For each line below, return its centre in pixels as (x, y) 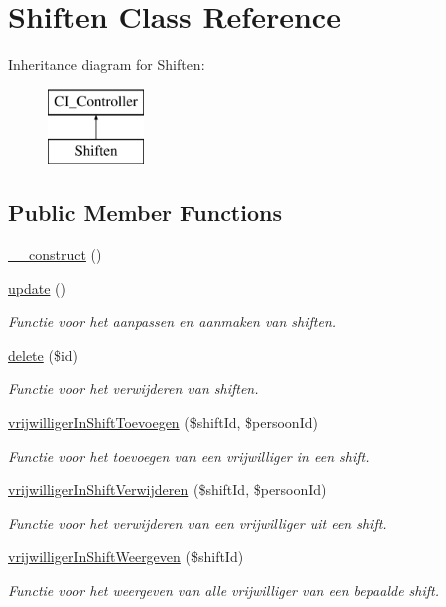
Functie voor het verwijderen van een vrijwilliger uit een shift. (197, 522)
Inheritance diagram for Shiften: (106, 64)
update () (37, 287)
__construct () (55, 254)
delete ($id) (43, 354)
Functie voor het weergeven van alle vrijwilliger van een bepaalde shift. (224, 590)
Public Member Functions (145, 212)
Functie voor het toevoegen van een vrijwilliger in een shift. (189, 455)
